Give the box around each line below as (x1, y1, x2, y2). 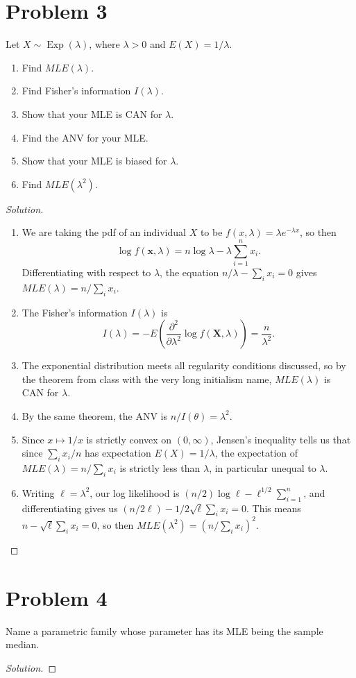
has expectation (84, 446, 151, 460)
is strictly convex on (86, 432, 172, 446)
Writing (22, 485, 55, 500)
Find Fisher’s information (22, 83, 131, 98)
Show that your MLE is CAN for (22, 106, 162, 121)
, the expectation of (214, 446, 298, 460)
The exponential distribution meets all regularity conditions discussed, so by (22, 358, 346, 373)
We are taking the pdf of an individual (22, 225, 186, 239)
